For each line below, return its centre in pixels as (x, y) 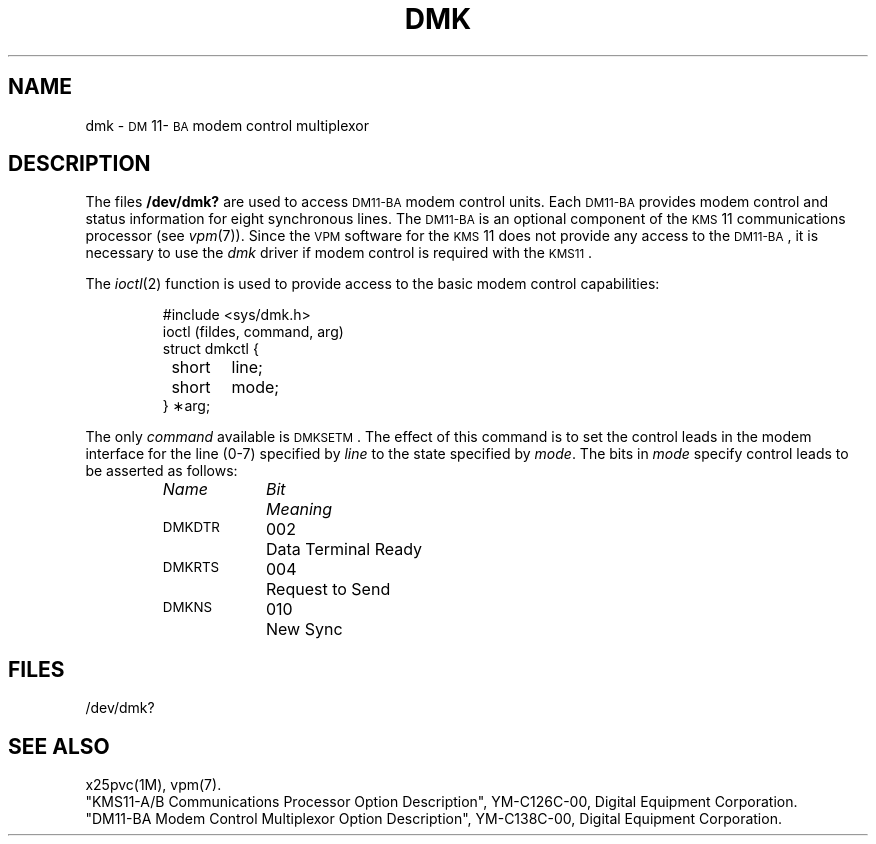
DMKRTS (191, 567)
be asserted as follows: (161, 471)
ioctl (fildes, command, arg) (253, 332)
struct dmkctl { (210, 349)
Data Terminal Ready (344, 549)
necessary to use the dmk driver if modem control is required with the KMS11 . (339, 253)
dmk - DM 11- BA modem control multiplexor (227, 125)
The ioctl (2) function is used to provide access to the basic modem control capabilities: (372, 284)
